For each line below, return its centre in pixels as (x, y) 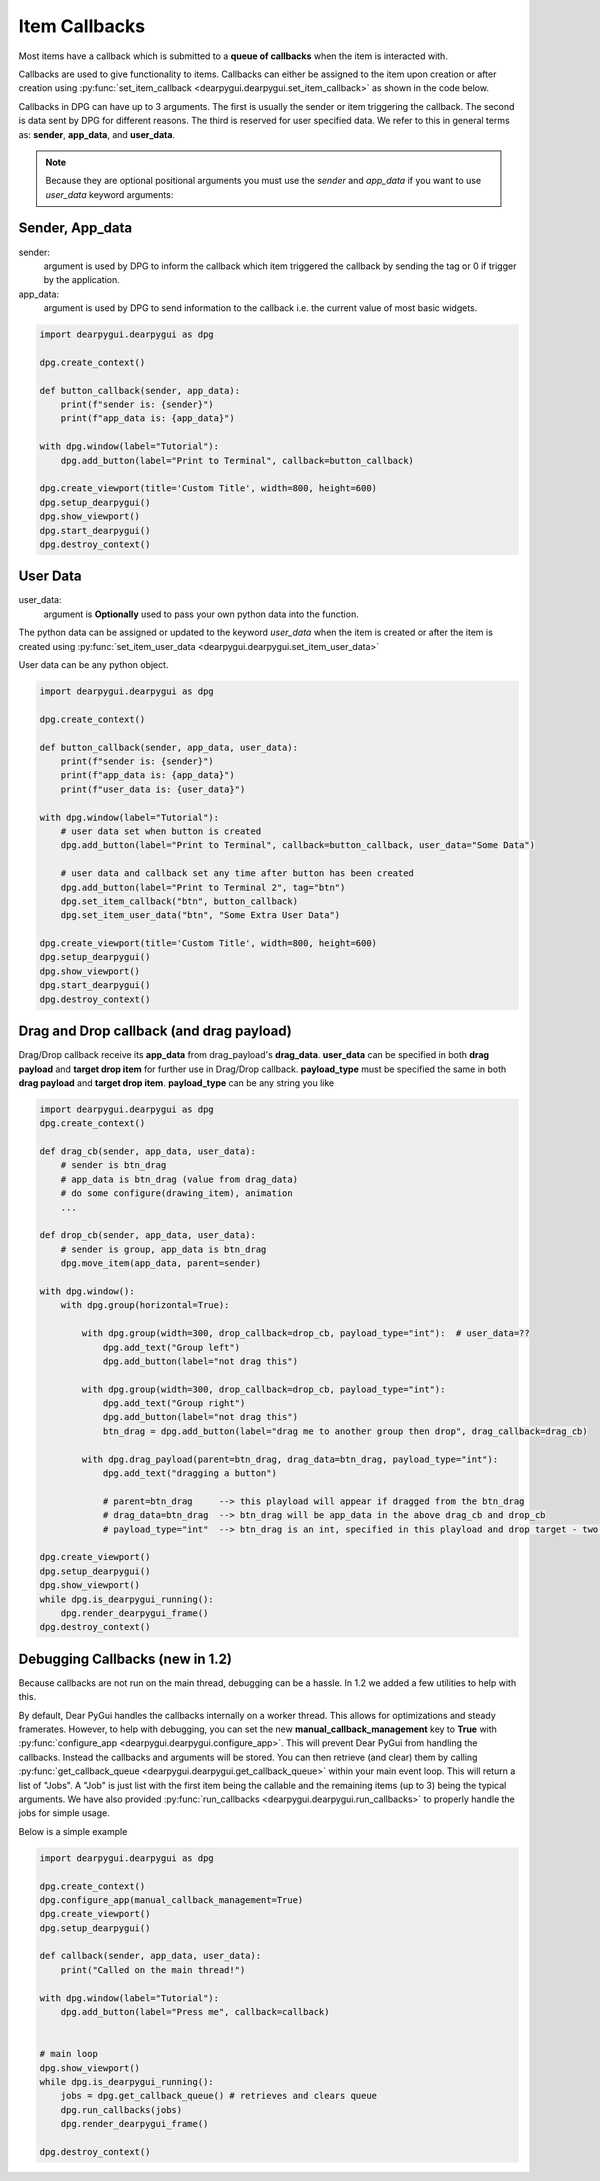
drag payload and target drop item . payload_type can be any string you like (176, 1082)
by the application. (81, 280)
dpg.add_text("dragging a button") (189, 1473)
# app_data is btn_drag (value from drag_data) (179, 1179)
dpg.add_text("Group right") (174, 1403)
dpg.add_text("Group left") (171, 1347)
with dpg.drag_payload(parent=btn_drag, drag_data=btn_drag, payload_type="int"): (290, 1459)
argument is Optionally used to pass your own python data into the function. (201, 614)
